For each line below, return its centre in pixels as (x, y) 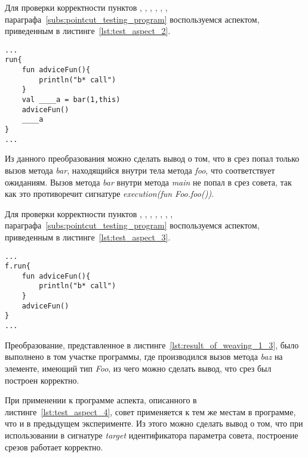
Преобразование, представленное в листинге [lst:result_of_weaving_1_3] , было (152, 345)
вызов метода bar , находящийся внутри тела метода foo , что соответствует (140, 170)
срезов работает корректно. (54, 447)
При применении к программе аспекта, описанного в (101, 400)
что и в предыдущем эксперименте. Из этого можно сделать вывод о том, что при (154, 423)
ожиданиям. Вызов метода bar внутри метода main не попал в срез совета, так (148, 182)
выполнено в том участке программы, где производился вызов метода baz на (144, 356)
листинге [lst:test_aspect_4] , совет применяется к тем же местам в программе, (150, 411)
